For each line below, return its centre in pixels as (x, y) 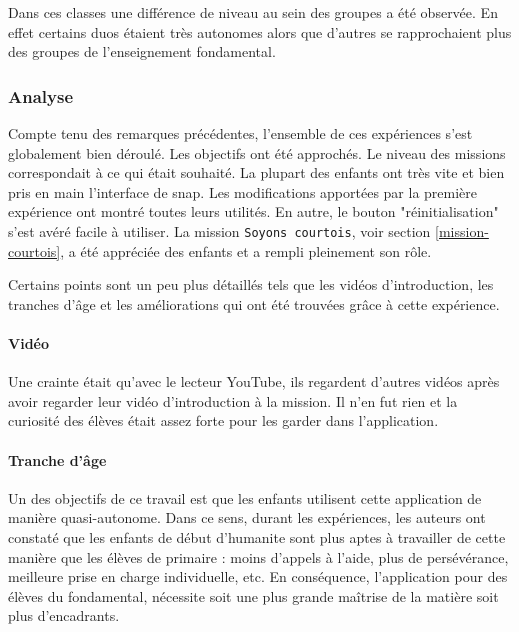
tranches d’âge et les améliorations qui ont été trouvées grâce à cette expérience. (254, 303)
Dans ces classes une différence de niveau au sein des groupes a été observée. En (253, 12)
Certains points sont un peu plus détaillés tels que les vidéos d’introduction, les (251, 284)
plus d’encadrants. (64, 615)
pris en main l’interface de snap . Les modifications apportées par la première (243, 191)
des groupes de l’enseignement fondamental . (142, 51)
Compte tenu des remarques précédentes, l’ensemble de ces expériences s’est (240, 133)
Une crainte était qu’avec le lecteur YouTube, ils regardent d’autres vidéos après (254, 381)
